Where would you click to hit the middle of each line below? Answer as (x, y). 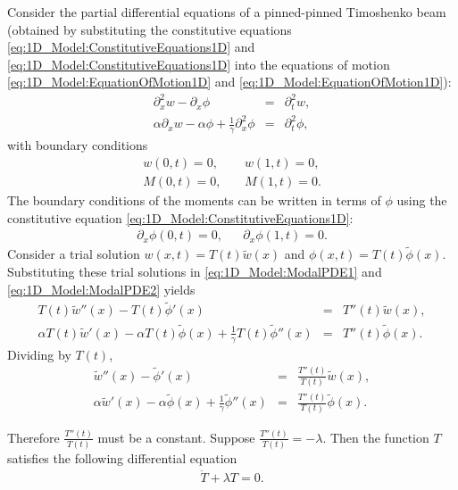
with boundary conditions (78, 145)
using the (422, 199)
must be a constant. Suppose (176, 437)
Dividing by (39, 354)
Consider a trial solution (74, 254)
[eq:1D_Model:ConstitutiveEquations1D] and (131, 47)
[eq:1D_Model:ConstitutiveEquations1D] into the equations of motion (199, 64)
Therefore (33, 437)
